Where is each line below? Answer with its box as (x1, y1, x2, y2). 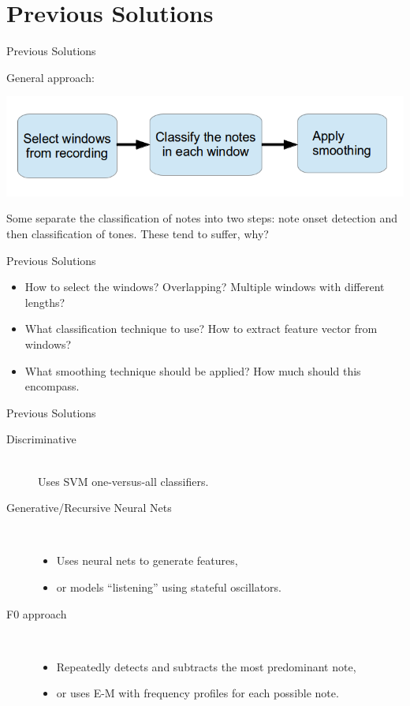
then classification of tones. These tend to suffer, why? (6, 226, 269, 241)
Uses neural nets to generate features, (56, 552, 238, 569)
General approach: (6, 69, 95, 85)
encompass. (24, 378, 80, 394)
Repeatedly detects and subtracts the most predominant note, (56, 658, 356, 674)
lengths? (24, 293, 65, 310)
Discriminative (6, 431, 76, 447)
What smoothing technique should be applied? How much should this (24, 362, 361, 379)
